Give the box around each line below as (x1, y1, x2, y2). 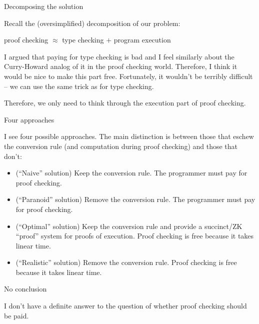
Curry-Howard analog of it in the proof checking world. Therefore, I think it (4, 61, 237, 71)
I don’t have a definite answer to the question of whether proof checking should (4, 300, 247, 311)
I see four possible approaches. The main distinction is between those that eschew (4, 131, 254, 141)
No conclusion (4, 283, 47, 294)
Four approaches (4, 114, 54, 124)
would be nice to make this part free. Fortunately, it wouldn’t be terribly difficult (4, 70, 253, 81)
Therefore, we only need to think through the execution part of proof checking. (4, 97, 246, 108)
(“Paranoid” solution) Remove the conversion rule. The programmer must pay (15, 194, 255, 204)
